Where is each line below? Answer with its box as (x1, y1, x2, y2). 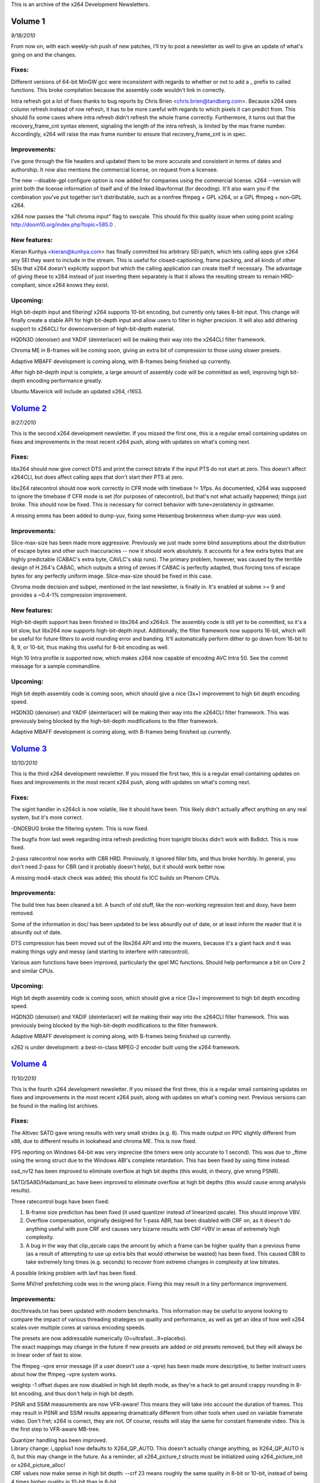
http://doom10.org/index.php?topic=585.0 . (11, 221, 116, 228)
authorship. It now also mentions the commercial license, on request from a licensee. (11, 166, 219, 173)
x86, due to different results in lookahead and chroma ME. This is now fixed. (11, 1138, 197, 1145)
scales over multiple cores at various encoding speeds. (11, 1324, 146, 1331)
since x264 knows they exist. (37, 281, 110, 288)
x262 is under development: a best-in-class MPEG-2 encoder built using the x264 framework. (11, 1043, 241, 1051)
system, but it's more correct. (11, 814, 83, 821)
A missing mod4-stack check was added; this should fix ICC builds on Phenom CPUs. (11, 874, 220, 881)
